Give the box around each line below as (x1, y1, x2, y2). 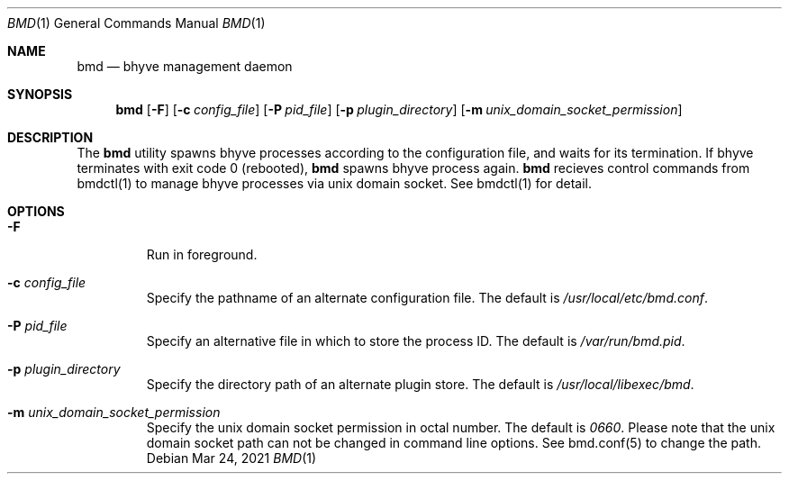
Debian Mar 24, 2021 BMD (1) (146, 450, 317, 466)
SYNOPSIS (7, 86, 73, 102)
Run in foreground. (146, 247, 258, 262)
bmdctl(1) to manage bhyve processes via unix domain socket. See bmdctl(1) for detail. (77, 176, 593, 191)
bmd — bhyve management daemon (77, 59, 293, 74)
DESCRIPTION (7, 130, 94, 145)
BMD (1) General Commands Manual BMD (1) (7, 15, 266, 31)
